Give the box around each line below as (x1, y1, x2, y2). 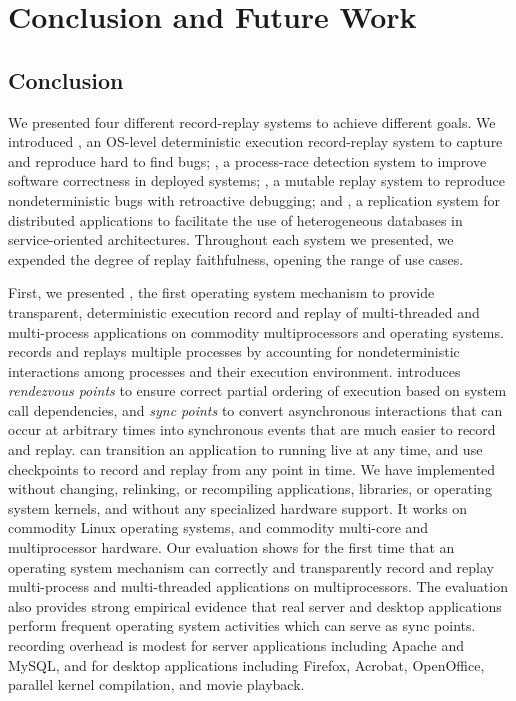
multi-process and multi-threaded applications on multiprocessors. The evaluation (8, 576, 508, 597)
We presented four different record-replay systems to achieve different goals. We (8, 111, 496, 132)
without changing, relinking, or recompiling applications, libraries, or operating (8, 478, 492, 499)
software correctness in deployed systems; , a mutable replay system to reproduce (8, 170, 505, 191)
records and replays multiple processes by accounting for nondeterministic (8, 341, 460, 362)
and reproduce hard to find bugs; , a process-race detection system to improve (8, 150, 487, 171)
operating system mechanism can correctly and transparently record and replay (8, 556, 494, 577)
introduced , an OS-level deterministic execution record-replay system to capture (8, 131, 503, 152)
